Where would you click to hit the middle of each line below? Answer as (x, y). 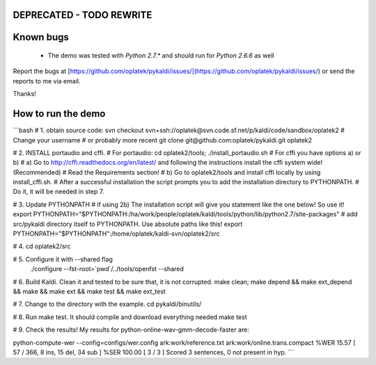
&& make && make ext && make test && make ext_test (89, 291)
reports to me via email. (47, 81)
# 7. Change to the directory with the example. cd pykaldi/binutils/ (107, 304)
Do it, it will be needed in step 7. (58, 192)
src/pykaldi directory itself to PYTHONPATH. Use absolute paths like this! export (128, 224)
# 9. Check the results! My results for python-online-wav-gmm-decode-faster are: (131, 330)
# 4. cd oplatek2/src (42, 246)
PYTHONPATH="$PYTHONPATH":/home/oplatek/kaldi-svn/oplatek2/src (116, 234)
